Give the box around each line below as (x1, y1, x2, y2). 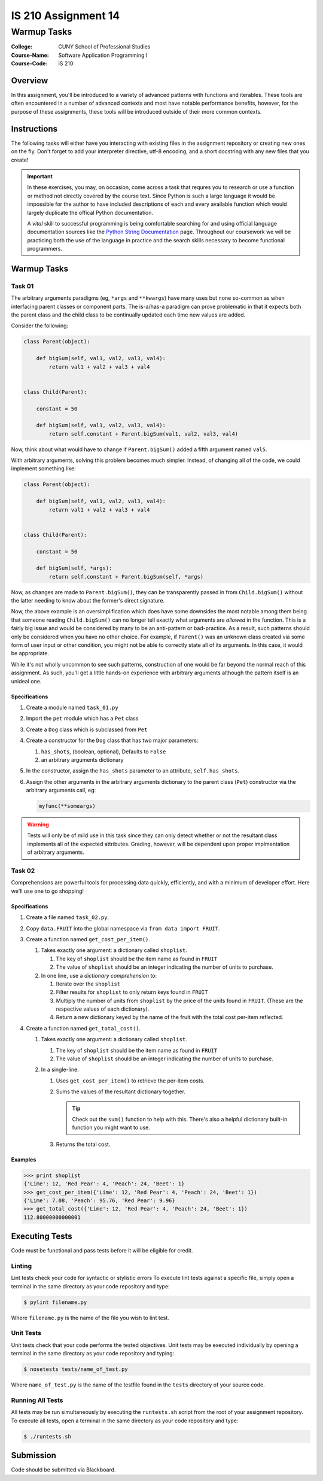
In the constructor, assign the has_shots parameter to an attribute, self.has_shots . (26, 767, 240, 774)
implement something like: (11, 465, 76, 472)
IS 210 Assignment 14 (11, 9, 120, 22)
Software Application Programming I (58, 51, 148, 59)
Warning (27, 821, 49, 828)
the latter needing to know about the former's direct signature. (11, 597, 164, 604)
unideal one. (11, 677, 42, 685)
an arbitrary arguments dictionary (41, 756, 124, 763)
